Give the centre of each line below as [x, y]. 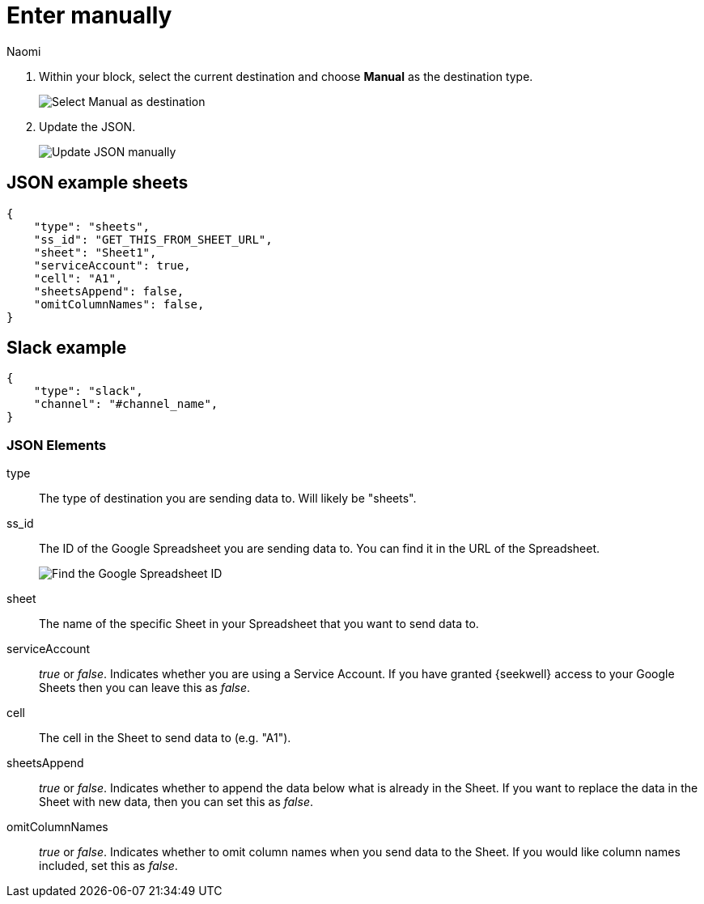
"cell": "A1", [78, 278]
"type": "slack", [88, 391]
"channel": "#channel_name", [126, 404]
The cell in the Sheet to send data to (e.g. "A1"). [165, 738]
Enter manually [89, 15]
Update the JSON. [87, 126]
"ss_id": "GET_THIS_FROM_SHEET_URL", [153, 239]
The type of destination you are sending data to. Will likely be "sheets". [228, 499]
